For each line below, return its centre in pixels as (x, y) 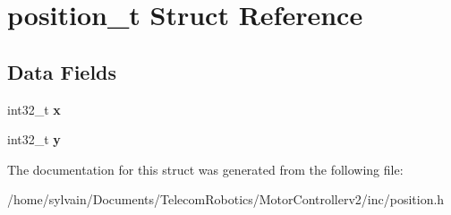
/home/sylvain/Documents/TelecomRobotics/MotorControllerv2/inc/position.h (226, 199)
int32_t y (34, 139)
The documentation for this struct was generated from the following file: (205, 169)
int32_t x (34, 109)
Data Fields (62, 71)
